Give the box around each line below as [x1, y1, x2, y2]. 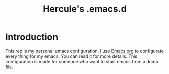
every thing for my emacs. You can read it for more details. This [5, 53, 138, 59]
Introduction [5, 31, 59, 43]
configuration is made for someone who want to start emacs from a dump [5, 58, 159, 64]
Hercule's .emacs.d [42, 3, 127, 15]
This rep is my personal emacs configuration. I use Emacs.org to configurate [5, 48, 164, 54]
